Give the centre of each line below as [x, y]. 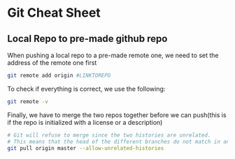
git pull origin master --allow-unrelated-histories [86, 148]
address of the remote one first [52, 63]
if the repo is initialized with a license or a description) [85, 122]
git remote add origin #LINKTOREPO [59, 75]
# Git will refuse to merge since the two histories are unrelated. [109, 135]
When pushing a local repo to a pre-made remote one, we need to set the [113, 55]
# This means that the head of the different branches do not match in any [120, 142]
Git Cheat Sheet [54, 13]
